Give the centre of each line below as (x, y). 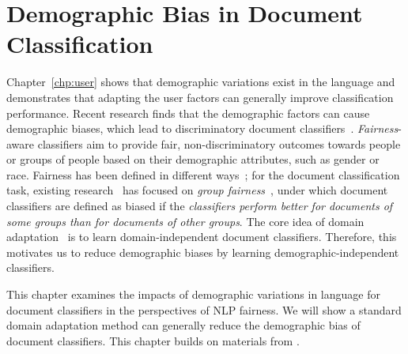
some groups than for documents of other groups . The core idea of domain (185, 221)
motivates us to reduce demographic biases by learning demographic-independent (203, 252)
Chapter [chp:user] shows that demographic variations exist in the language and (201, 82)
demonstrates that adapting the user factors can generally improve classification (200, 97)
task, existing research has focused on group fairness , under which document (197, 190)
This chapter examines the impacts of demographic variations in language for (193, 294)
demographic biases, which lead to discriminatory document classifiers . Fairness (202, 128)
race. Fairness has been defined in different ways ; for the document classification (203, 174)
